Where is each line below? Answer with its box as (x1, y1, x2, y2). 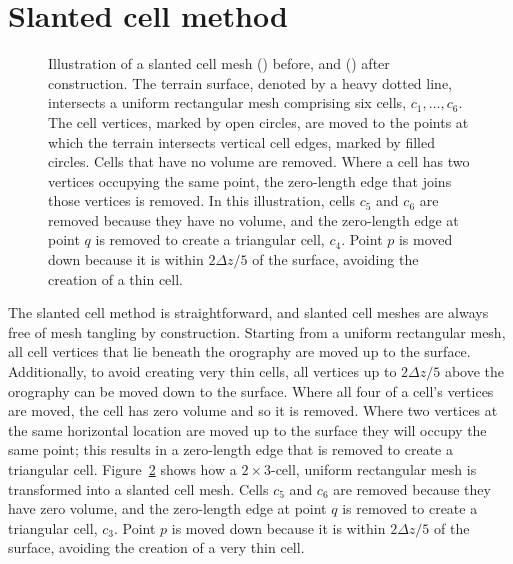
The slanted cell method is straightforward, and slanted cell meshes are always (8, 302, 489, 323)
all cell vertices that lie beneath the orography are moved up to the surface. (8, 341, 471, 362)
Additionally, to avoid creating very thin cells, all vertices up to (8, 361, 397, 382)
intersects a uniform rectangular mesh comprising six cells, (48, 92, 407, 113)
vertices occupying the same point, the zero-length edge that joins (48, 170, 452, 191)
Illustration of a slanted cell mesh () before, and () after (48, 53, 390, 74)
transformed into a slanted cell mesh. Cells (8, 478, 269, 499)
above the (444, 361, 505, 382)
